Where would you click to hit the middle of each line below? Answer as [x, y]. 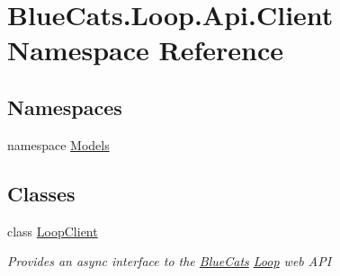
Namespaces [65, 107]
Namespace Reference [145, 50]
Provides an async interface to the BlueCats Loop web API [170, 261]
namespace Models [58, 144]
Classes [41, 193]
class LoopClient [53, 231]
